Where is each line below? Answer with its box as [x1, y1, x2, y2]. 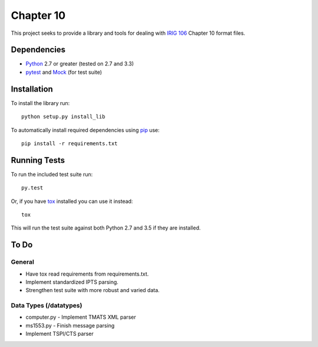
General [11, 258, 35, 266]
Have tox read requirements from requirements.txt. [25, 270, 149, 277]
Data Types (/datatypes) [11, 302, 82, 310]
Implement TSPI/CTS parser [25, 330, 94, 338]
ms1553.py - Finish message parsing [25, 322, 115, 329]
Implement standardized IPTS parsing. [25, 278, 119, 286]
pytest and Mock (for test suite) [25, 68, 102, 76]
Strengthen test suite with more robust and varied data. [25, 287, 160, 294]
